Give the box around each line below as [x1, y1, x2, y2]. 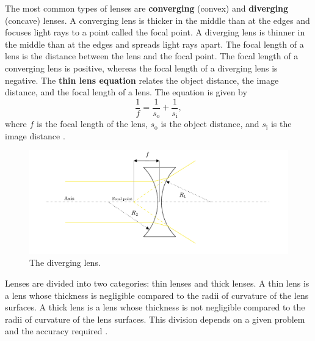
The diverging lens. [29, 256, 101, 269]
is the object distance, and [161, 117, 259, 130]
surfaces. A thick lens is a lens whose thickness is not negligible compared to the [5, 301, 305, 313]
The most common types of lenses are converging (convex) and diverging [5, 2, 289, 14]
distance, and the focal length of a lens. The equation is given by [5, 86, 247, 98]
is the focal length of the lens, [37, 117, 148, 130]
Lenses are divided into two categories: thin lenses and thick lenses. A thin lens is [5, 276, 310, 289]
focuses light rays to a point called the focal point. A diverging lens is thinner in [5, 26, 305, 38]
